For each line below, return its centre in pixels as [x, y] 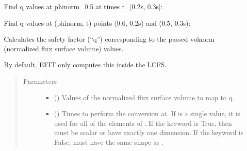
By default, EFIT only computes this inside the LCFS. [85, 65]
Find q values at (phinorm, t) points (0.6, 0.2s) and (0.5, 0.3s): [97, 23]
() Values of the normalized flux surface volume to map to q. [144, 97]
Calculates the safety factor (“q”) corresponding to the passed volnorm [109, 39]
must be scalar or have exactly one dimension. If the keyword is [149, 132]
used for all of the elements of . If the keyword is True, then [143, 123]
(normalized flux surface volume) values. [64, 48]
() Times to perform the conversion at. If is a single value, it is [147, 113]
